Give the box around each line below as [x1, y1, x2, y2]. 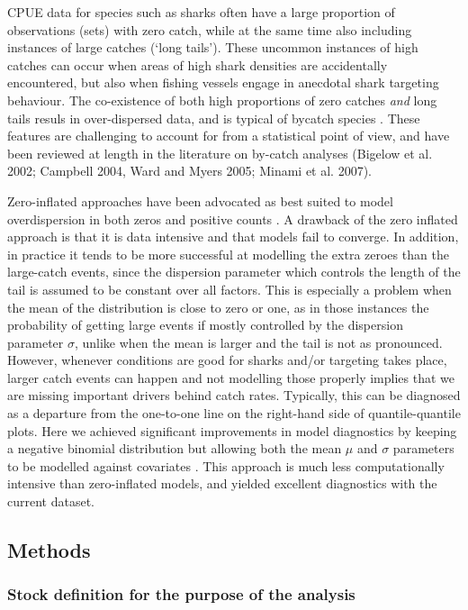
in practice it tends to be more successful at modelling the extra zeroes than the [7, 244, 449, 263]
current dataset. [7, 492, 94, 511]
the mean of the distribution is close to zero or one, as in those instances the [7, 297, 429, 316]
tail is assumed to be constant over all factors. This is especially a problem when [7, 279, 452, 298]
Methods [7, 536, 91, 564]
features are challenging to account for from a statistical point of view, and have [7, 126, 450, 145]
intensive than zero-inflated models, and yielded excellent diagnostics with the [7, 474, 437, 493]
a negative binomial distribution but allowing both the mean [7, 439, 342, 458]
